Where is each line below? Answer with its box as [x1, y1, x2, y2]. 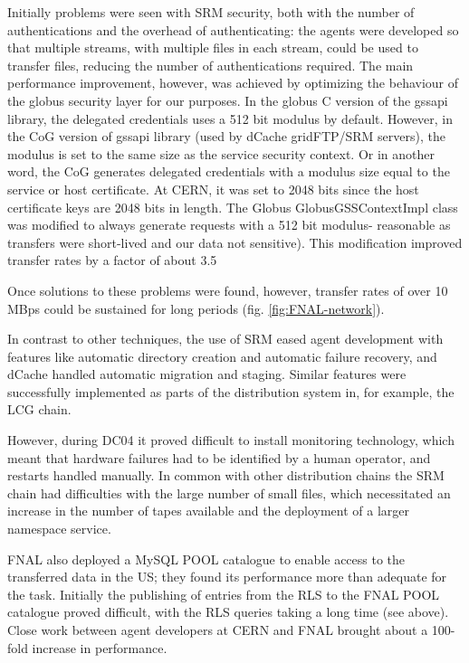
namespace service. [7, 519, 111, 538]
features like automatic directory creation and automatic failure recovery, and [7, 346, 437, 365]
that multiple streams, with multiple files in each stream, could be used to [7, 38, 418, 57]
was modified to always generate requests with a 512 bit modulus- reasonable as [7, 215, 451, 234]
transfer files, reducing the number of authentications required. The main [7, 55, 414, 74]
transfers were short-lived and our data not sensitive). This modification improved [7, 232, 463, 251]
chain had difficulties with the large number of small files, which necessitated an [7, 483, 451, 502]
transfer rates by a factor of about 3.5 [7, 251, 217, 270]
